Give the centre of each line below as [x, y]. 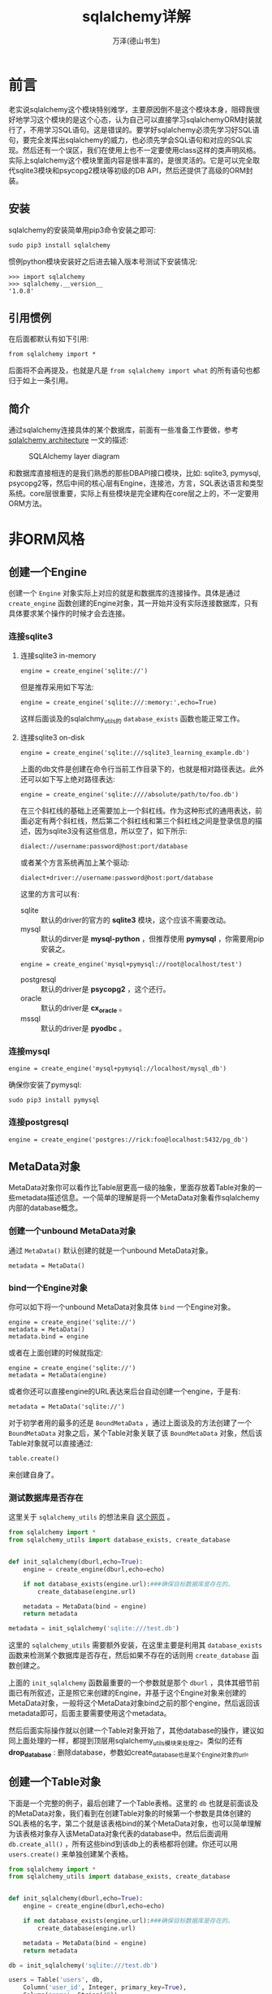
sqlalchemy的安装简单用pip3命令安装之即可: [82, 229]
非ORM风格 [47, 540]
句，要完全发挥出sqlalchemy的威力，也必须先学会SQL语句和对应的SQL [127, 140]
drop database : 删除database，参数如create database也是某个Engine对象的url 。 [131, 1753]
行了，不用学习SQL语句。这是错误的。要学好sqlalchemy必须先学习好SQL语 [134, 129]
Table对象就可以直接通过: [51, 1443]
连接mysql [29, 1051]
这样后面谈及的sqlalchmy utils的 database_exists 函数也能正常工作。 [132, 720]
